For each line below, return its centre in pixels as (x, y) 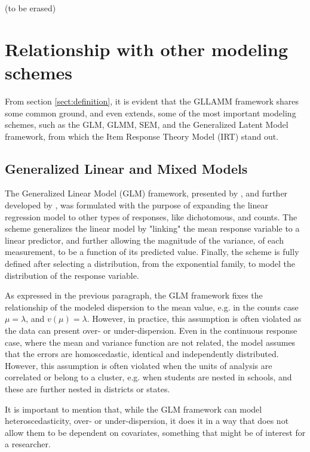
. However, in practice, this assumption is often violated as (194, 319)
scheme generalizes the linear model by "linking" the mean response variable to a (152, 228)
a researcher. (28, 444)
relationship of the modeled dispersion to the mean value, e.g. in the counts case (152, 307)
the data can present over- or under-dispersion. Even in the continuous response (151, 330)
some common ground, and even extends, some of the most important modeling (151, 113)
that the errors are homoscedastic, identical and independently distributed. (142, 354)
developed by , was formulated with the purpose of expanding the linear (136, 205)
